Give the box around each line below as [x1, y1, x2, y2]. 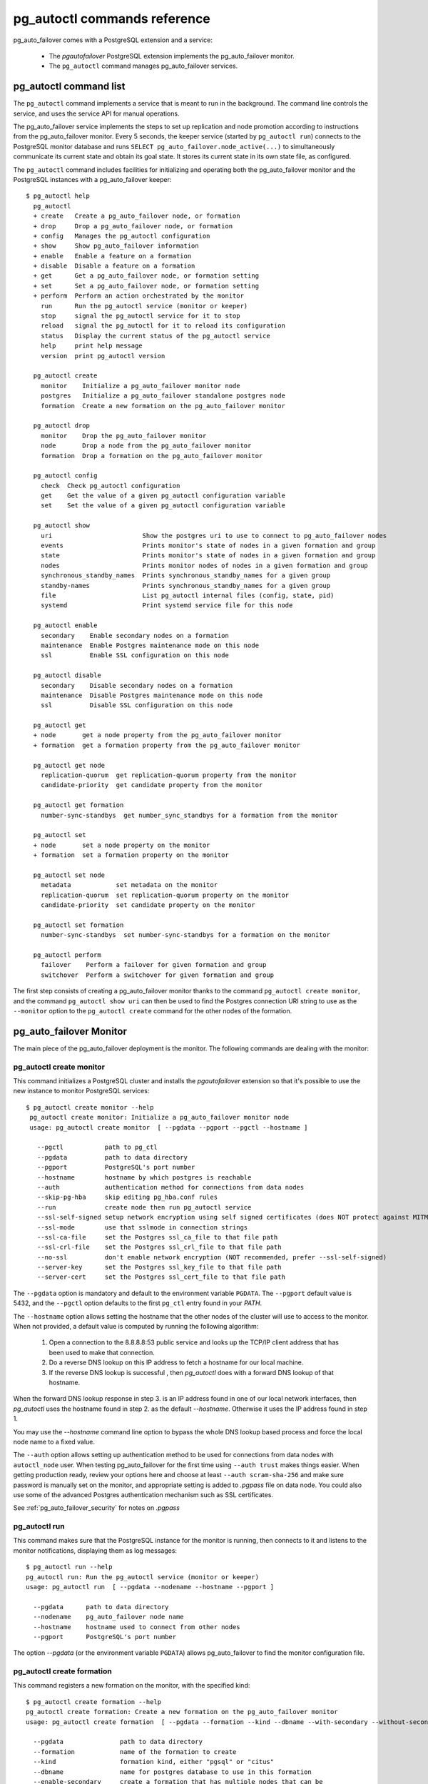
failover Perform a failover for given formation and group [40, 961, 267, 969]
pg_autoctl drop [33, 422, 91, 430]
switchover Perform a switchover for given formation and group [40, 970, 275, 979]
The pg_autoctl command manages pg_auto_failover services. [49, 61, 238, 71]
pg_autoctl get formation [33, 801, 124, 809]
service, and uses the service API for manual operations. [13, 109, 180, 118]
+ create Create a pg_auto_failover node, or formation [33, 212, 240, 221]
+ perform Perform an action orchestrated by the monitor [33, 292, 244, 300]
